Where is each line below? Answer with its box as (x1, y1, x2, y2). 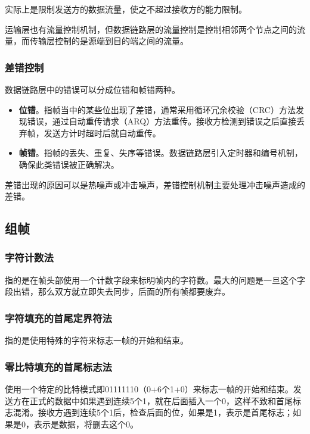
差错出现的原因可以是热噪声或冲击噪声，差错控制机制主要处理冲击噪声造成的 (5, 178, 305, 191)
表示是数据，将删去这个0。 (33, 417, 138, 430)
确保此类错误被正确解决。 (18, 158, 119, 170)
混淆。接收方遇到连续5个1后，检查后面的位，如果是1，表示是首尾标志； (13, 406, 293, 419)
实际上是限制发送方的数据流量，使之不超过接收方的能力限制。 (5, 3, 247, 15)
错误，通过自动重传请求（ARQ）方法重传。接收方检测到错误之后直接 (27, 115, 297, 127)
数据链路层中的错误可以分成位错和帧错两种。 (5, 83, 180, 95)
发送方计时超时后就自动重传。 (44, 126, 161, 139)
